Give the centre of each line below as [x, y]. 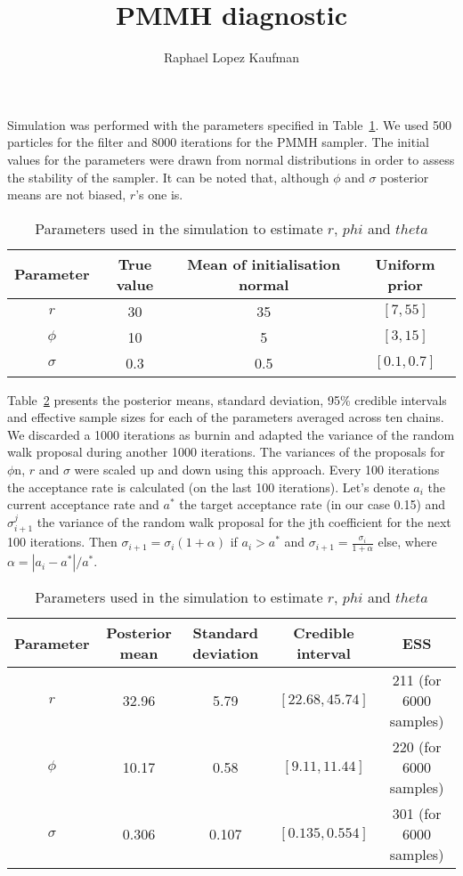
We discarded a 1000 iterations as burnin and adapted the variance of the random [231, 434]
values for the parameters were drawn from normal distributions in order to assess [231, 159]
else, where [407, 542]
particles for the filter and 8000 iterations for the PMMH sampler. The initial [218, 142]
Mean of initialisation [264, 264]
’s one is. [159, 195]
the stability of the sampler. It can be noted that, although [168, 177]
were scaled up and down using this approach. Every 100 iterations [257, 470]
